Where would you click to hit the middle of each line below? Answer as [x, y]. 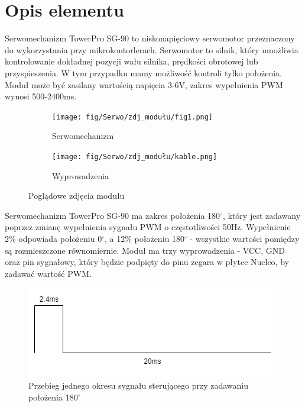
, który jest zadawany [262, 215]
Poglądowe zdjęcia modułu [77, 196]
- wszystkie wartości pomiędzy [245, 238]
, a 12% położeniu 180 [145, 238]
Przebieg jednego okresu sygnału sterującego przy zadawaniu [139, 385]
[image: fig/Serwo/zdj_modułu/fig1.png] [133, 117]
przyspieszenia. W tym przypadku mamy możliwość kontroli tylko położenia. [143, 72]
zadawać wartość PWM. [48, 273]
